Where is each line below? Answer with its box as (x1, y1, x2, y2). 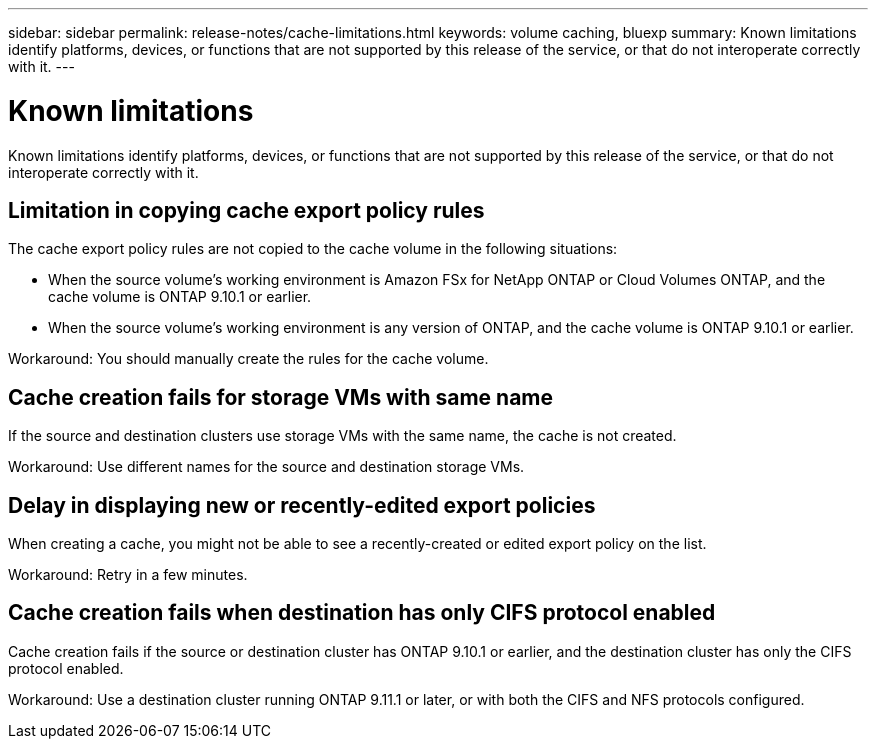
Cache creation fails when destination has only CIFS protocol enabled (8, 600, 716, 626)
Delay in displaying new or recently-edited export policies (8, 492, 596, 518)
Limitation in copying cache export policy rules (8, 197, 485, 223)
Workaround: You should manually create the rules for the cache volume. (8, 350, 489, 368)
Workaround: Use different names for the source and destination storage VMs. (8, 458, 525, 476)
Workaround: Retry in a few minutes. (8, 566, 248, 584)
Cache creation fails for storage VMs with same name (8, 384, 553, 410)
